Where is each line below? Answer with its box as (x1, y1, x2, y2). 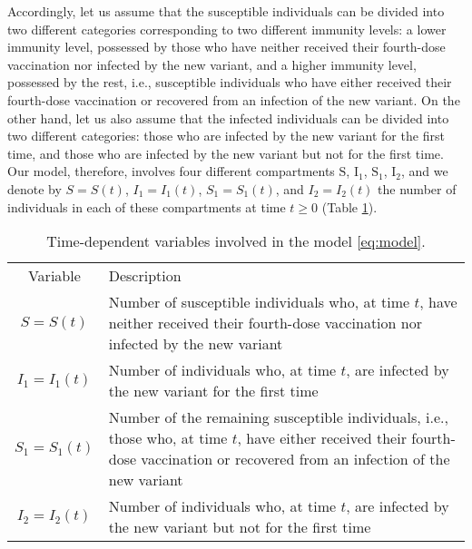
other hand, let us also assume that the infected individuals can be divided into (7, 108, 449, 127)
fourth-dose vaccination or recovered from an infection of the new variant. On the (7, 90, 460, 109)
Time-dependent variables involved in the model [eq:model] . (46, 230, 426, 252)
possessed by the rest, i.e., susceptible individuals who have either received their (7, 73, 452, 92)
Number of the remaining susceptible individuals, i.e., (108, 407, 448, 428)
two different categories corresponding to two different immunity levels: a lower (7, 19, 447, 38)
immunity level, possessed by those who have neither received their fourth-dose (7, 37, 446, 56)
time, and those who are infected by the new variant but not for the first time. (7, 143, 444, 162)
